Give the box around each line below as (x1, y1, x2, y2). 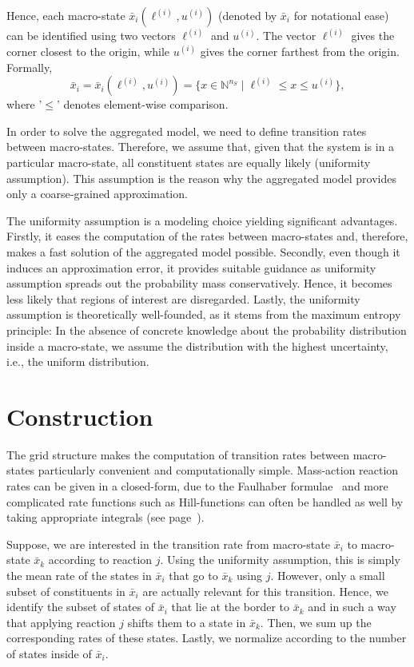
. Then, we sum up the (260, 613, 372, 630)
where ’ (6, 96, 42, 113)
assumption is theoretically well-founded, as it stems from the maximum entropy (6, 306, 401, 323)
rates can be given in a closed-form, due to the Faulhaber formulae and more (6, 478, 388, 494)
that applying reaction (6, 613, 116, 630)
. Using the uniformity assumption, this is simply (160, 551, 400, 568)
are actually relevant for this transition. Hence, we (142, 582, 388, 599)
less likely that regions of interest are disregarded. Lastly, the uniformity (6, 290, 360, 307)
